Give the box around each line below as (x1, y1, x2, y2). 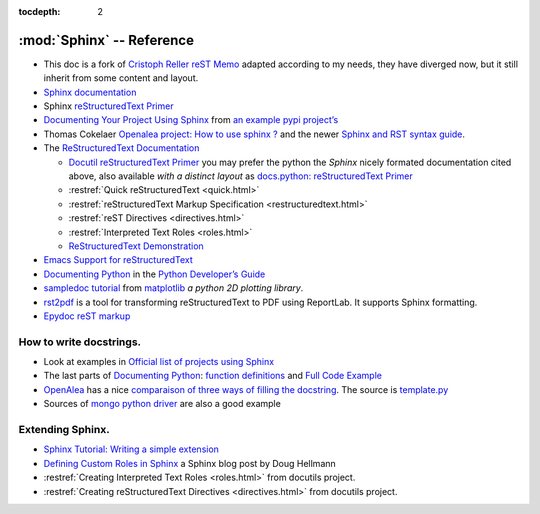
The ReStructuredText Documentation (43, 142, 200, 154)
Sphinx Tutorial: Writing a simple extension (43, 443, 220, 455)
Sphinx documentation (43, 86, 137, 98)
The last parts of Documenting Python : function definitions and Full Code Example (43, 370, 382, 382)
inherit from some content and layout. (43, 72, 199, 84)
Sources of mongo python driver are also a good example (43, 398, 282, 410)
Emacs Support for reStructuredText (43, 254, 194, 266)
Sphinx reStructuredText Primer (43, 100, 174, 112)
